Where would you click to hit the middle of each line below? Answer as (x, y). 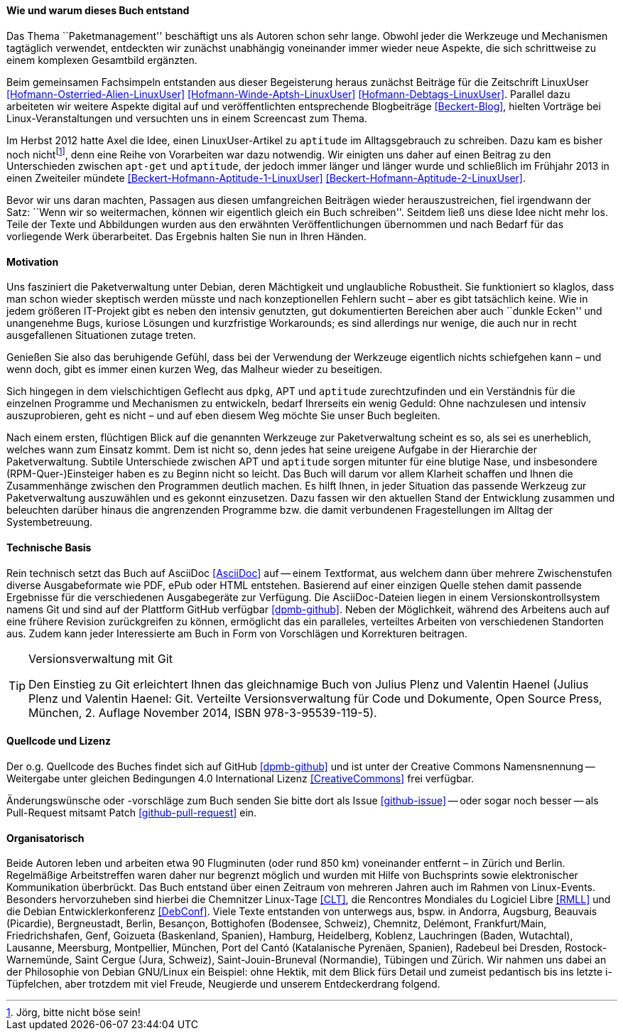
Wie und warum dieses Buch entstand (98, 10)
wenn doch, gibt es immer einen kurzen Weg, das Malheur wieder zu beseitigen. (195, 369)
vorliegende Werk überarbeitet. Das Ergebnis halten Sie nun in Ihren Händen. (186, 237)
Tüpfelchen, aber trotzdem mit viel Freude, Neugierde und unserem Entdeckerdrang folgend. (223, 984)
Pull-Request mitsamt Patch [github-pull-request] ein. (132, 812)
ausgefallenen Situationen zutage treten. (101, 335)
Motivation (33, 261)
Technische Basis (49, 548)
